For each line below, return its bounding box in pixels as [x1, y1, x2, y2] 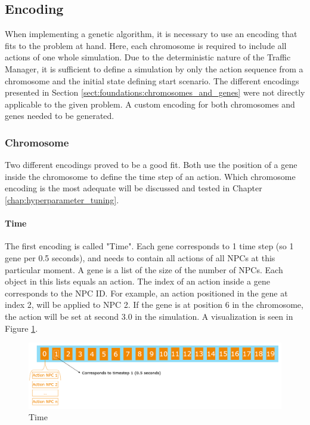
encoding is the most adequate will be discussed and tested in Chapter [5, 182, 262, 194]
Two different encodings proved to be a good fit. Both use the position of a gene [5, 158, 297, 171]
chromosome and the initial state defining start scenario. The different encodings [5, 74, 299, 87]
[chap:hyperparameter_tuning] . [5, 193, 119, 206]
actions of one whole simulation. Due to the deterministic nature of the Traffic [5, 51, 291, 63]
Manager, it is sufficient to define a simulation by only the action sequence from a [5, 62, 303, 75]
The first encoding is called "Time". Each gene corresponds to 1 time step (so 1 [5, 240, 294, 252]
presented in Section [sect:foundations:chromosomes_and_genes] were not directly [5, 86, 305, 99]
